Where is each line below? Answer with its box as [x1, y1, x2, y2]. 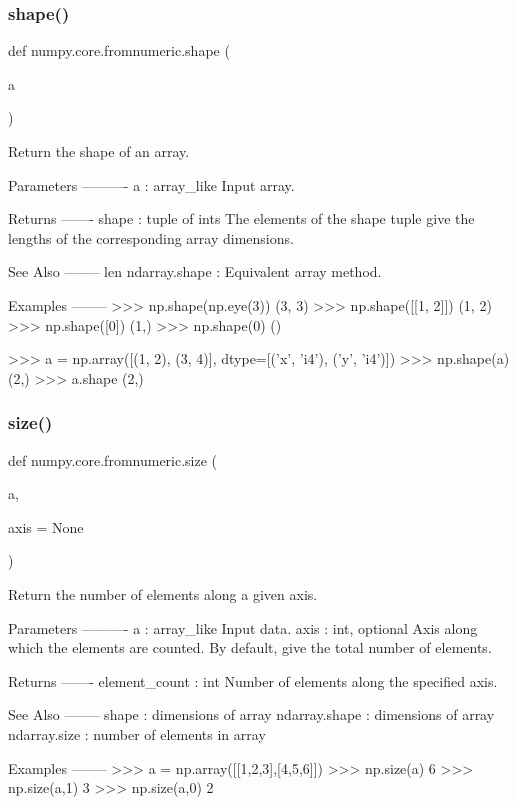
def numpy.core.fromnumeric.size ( [8, 449, 218, 470]
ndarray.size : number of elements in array [8, 723, 266, 744]
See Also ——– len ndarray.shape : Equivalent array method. [8, 261, 382, 282]
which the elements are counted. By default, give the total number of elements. [8, 637, 492, 658]
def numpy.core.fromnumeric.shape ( [8, 40, 230, 61]
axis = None [8, 516, 84, 537]
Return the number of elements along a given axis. [8, 583, 318, 604]
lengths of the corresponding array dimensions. [8, 227, 294, 248]
